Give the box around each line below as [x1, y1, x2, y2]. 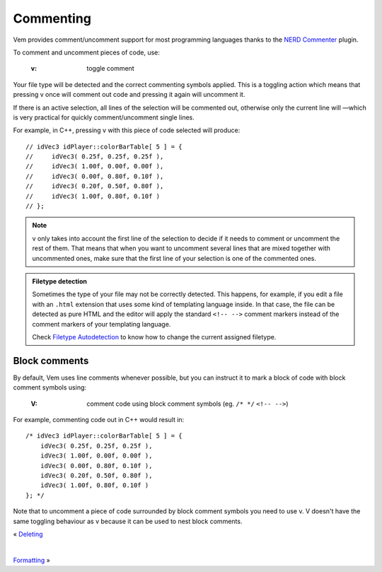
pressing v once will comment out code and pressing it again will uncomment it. [13, 91, 245, 99]
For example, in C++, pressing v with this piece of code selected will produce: [13, 126, 241, 134]
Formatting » [13, 556, 51, 564]
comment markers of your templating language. [32, 320, 171, 328]
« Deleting [13, 530, 43, 538]
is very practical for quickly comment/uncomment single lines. [13, 113, 195, 122]
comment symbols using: [13, 383, 87, 392]
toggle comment [86, 64, 134, 73]
